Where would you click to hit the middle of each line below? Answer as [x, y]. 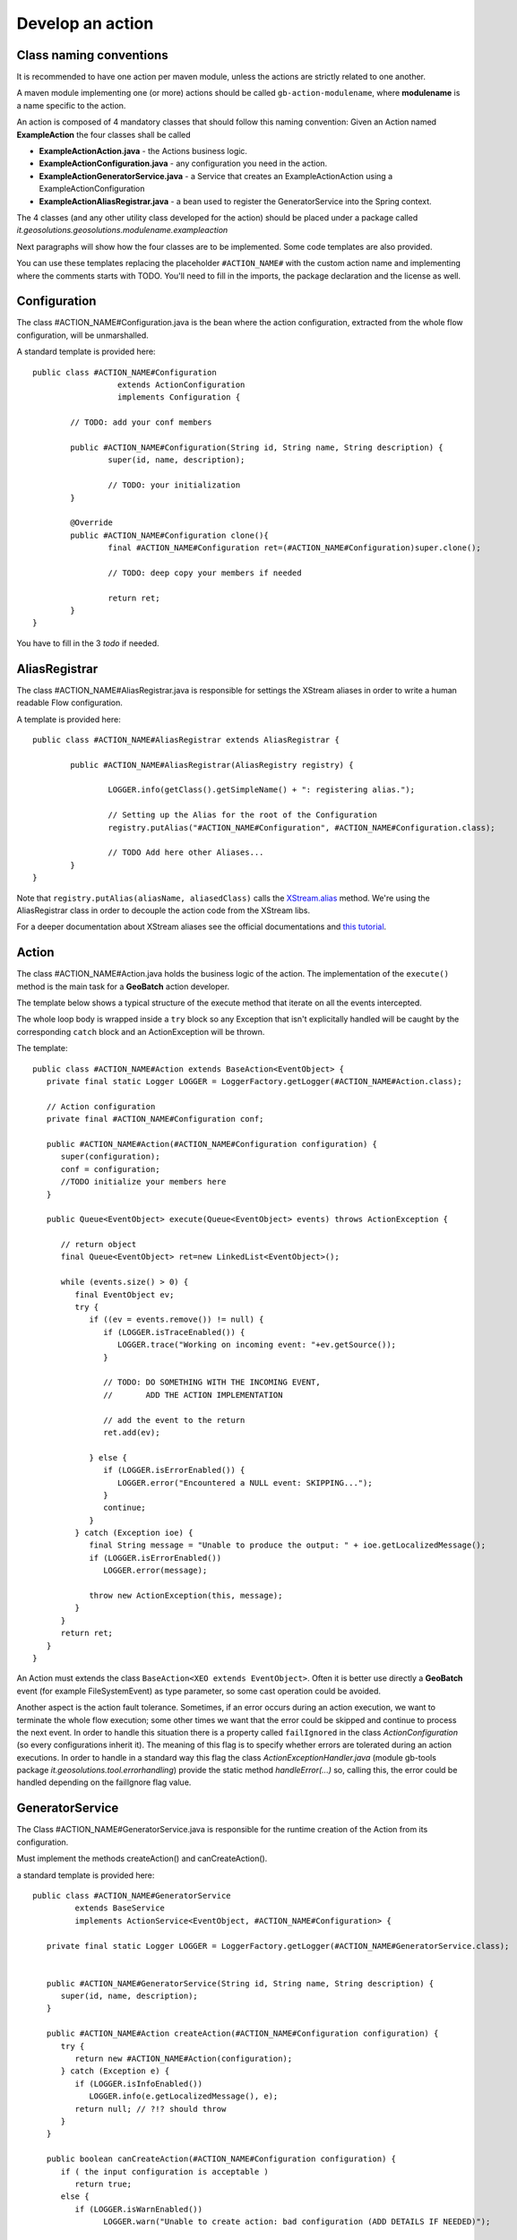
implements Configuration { [179, 397]
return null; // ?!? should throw [151, 2109]
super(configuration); [110, 1157]
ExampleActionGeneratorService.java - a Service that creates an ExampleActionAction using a [216, 176]
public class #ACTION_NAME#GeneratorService [132, 1895]
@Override [92, 523]
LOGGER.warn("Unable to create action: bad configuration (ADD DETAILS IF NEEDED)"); [297, 2222]
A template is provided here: [69, 719]
